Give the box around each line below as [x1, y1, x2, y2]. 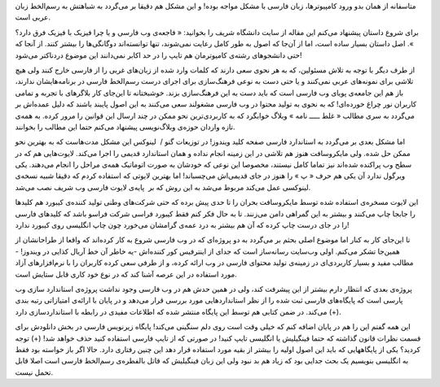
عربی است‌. [15, 12, 51, 22]
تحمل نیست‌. [15, 367, 53, 377]
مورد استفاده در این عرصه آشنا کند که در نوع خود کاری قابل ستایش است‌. [15, 269, 238, 279]
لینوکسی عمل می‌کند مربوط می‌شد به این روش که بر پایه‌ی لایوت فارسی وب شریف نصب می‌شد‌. [15, 182, 311, 192]
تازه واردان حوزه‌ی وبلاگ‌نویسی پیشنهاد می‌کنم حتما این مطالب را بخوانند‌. [15, 122, 235, 132]
